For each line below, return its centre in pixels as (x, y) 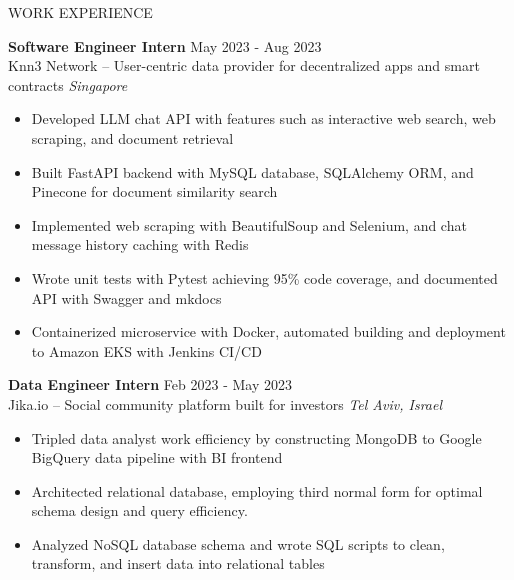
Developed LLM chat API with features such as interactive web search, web (263, 118)
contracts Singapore (68, 84)
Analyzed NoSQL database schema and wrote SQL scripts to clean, (238, 543)
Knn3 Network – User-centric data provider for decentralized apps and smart (244, 65)
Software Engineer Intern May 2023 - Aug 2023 (165, 45)
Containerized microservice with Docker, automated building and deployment (268, 331)
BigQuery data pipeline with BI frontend (157, 457)
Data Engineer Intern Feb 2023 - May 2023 (150, 384)
